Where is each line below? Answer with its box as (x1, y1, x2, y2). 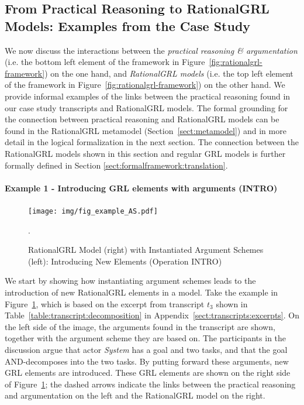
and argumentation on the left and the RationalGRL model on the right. (5, 389, 265, 401)
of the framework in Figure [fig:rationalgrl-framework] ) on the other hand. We (5, 78, 285, 91)
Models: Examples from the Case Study (5, 16, 251, 35)
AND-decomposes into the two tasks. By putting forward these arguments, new (5, 355, 289, 367)
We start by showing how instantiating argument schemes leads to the (5, 274, 256, 287)
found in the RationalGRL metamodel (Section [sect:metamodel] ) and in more (5, 124, 286, 136)
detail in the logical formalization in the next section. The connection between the (5, 136, 299, 148)
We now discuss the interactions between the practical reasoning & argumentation (5, 44, 298, 56)
